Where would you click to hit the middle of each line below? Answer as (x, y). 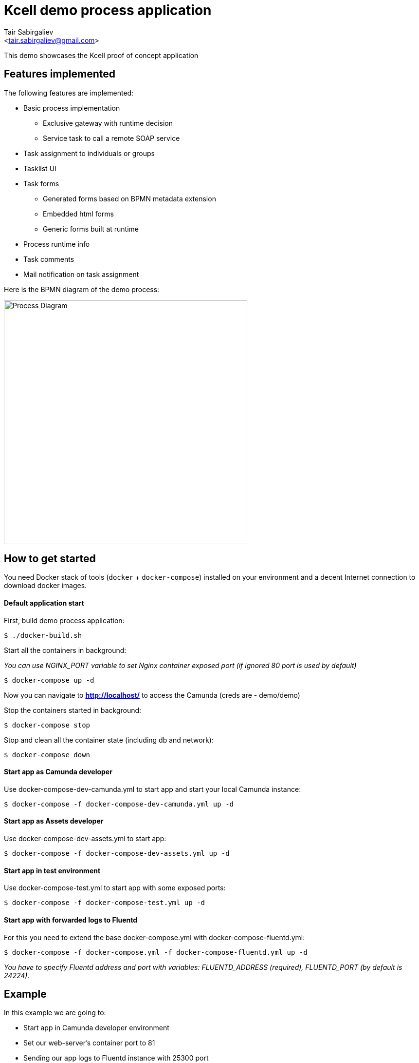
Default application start (44, 603)
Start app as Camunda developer (58, 772)
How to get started (50, 559)
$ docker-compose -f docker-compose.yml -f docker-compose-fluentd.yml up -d (156, 952)
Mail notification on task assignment (81, 274)
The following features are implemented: (69, 93)
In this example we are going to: (55, 1013)
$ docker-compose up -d (49, 680)
